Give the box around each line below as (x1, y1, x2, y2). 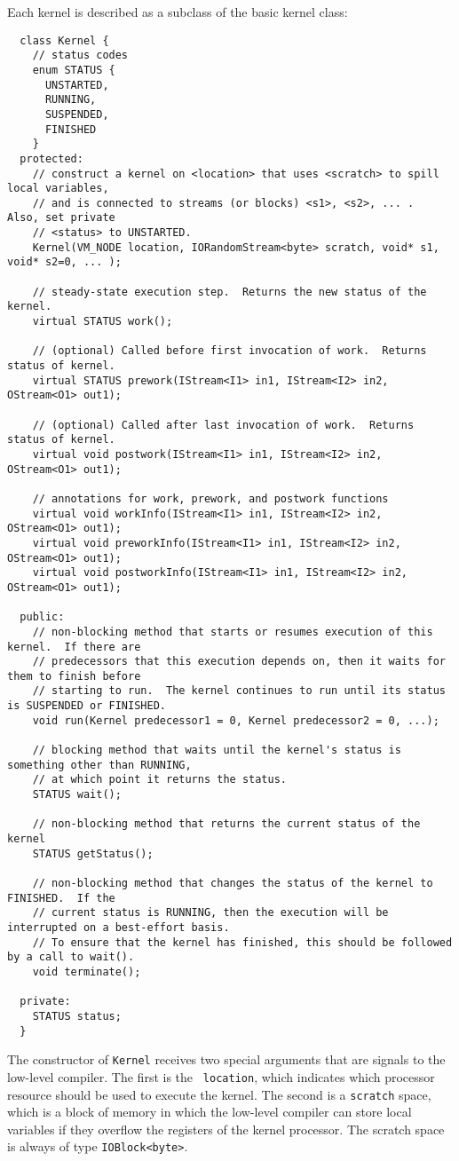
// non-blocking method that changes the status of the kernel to (32, 877, 433, 889)
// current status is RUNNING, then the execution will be (32, 906, 389, 920)
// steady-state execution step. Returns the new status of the (32, 285, 427, 298)
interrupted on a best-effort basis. (7, 920, 230, 934)
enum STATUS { (32, 63, 115, 76)
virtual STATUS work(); (32, 315, 173, 328)
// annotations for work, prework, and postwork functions (32, 492, 389, 505)
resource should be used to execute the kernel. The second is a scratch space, (7, 1085, 431, 1103)
